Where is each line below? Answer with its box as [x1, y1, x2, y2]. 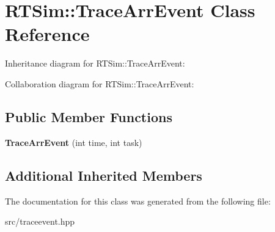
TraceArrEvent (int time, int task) [5, 136, 142, 148]
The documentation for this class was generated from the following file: [5, 194, 271, 207]
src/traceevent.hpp [5, 215, 75, 228]
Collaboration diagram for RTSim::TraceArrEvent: [5, 77, 194, 90]
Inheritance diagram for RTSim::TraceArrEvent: [5, 57, 185, 70]
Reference [5, 21, 90, 46]
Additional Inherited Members [5, 165, 202, 184]
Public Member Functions [5, 107, 172, 126]
